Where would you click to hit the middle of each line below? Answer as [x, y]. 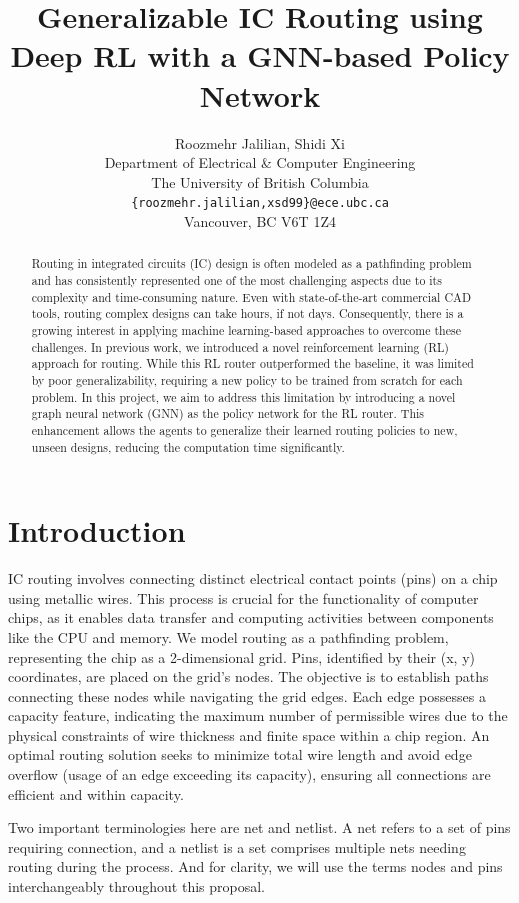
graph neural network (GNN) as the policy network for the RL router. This [227, 413]
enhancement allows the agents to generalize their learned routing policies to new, [244, 429]
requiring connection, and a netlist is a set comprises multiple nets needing [237, 846]
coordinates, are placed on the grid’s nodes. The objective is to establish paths [248, 676]
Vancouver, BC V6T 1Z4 [260, 220]
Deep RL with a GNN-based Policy [260, 55]
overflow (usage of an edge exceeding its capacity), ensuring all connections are [249, 774]
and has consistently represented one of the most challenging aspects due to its [236, 279]
